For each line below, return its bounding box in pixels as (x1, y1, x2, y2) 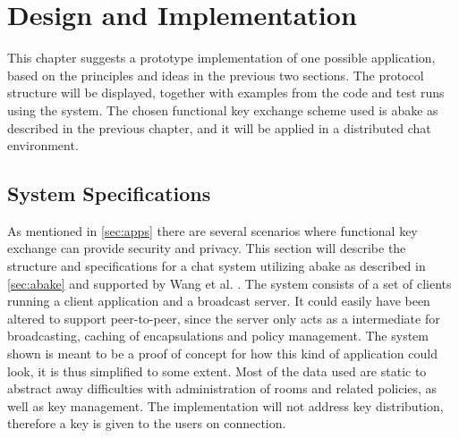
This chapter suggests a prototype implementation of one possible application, (7, 48, 436, 67)
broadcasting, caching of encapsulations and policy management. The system (7, 326, 429, 345)
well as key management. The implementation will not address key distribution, (7, 396, 444, 415)
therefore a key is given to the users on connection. (7, 414, 286, 433)
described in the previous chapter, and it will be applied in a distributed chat (7, 118, 431, 137)
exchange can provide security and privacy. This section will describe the (7, 239, 406, 257)
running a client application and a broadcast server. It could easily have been (7, 291, 430, 310)
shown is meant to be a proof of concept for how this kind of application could (7, 344, 438, 363)
